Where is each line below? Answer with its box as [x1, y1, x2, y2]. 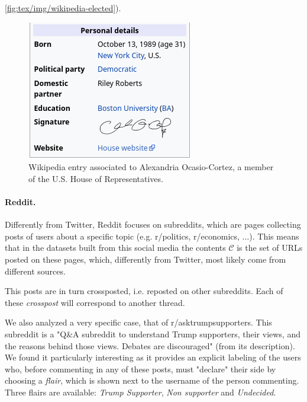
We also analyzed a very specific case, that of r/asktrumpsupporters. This [5, 316, 272, 328]
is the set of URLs [237, 241, 303, 254]
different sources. [5, 264, 66, 277]
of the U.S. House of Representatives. [28, 172, 163, 184]
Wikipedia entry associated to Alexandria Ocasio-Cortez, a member [28, 161, 274, 173]
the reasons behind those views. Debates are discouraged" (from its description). [5, 339, 295, 352]
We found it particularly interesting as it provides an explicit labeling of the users [5, 351, 301, 363]
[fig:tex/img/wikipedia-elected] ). [5, 2, 121, 14]
